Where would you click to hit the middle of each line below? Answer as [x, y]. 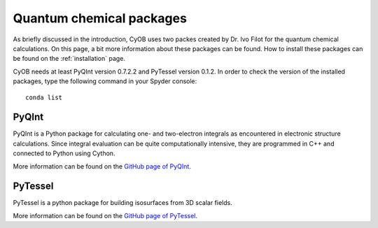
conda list [44, 97]
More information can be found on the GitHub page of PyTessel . [105, 215]
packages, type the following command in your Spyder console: [105, 81]
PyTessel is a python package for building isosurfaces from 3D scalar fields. [122, 203]
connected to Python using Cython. [64, 153]
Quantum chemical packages [100, 18]
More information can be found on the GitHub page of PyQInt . [102, 166]
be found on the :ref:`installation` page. [69, 59]
